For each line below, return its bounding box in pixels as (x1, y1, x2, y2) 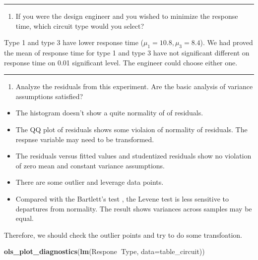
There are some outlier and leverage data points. (15, 177, 164, 187)
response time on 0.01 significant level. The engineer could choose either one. (4, 57, 238, 67)
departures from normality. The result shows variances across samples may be (15, 203, 252, 213)
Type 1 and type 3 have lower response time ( (4, 37, 143, 48)
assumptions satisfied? (15, 91, 83, 101)
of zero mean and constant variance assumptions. (15, 160, 165, 170)
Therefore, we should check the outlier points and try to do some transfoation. (4, 229, 243, 240)
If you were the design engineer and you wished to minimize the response (15, 11, 238, 21)
